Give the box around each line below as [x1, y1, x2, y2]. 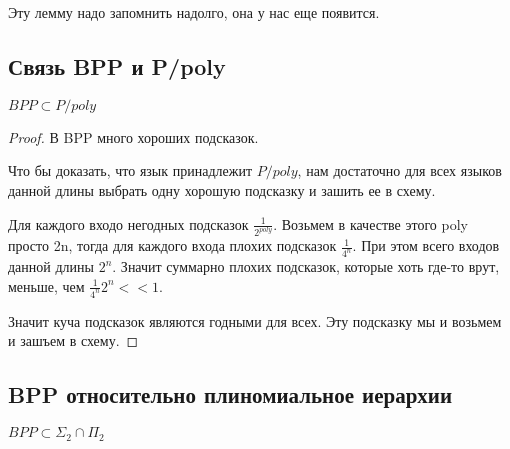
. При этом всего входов [352, 235, 500, 256]
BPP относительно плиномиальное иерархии [8, 379, 453, 410]
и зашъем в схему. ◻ [8, 330, 139, 351]
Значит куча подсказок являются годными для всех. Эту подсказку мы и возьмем [8, 310, 502, 331]
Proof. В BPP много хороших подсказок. [8, 126, 259, 147]
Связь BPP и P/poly [8, 50, 226, 81]
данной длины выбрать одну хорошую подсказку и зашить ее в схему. [8, 179, 436, 200]
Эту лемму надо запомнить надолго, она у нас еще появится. [8, 2, 380, 22]
